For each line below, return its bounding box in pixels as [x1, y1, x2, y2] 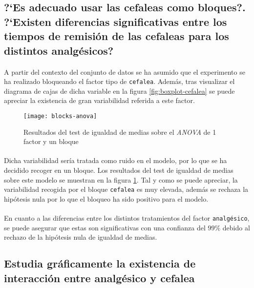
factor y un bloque [23, 136, 79, 146]
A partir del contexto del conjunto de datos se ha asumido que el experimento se [4, 66, 245, 77]
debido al [222, 222, 250, 232]
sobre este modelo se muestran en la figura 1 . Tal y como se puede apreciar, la [4, 174, 238, 185]
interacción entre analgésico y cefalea [4, 270, 195, 285]
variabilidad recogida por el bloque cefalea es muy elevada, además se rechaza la [4, 184, 249, 194]
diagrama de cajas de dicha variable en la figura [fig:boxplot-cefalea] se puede [4, 85, 235, 96]
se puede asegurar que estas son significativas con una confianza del [4, 222, 206, 232]
